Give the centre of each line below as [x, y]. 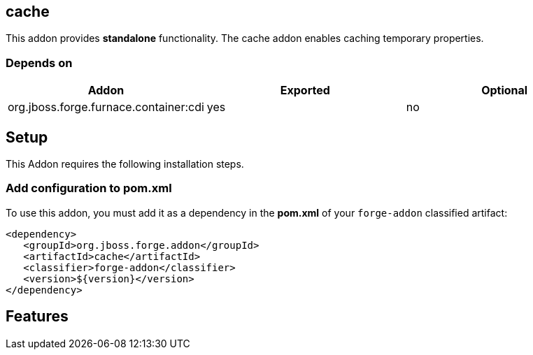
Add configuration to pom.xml [89, 188]
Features [37, 317]
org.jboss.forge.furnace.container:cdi [106, 107]
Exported [305, 90]
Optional [505, 90]
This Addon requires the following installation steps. [125, 164]
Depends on [39, 63]
